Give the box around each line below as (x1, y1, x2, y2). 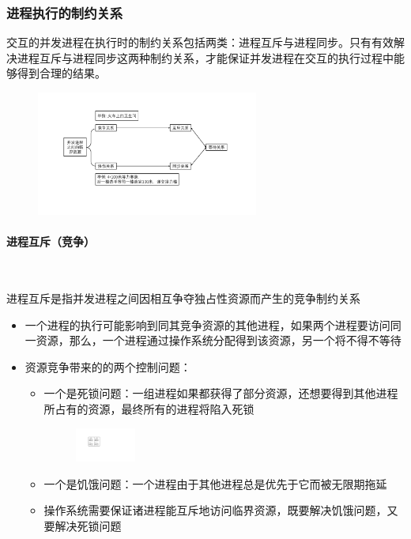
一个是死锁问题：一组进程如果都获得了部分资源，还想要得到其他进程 (43, 385, 398, 401)
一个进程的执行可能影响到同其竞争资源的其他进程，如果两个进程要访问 (25, 316, 390, 333)
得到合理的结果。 (17, 65, 106, 81)
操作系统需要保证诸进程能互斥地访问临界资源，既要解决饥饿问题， (43, 502, 387, 518)
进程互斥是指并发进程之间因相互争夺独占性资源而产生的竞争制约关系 (6, 290, 360, 306)
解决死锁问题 (55, 517, 122, 533)
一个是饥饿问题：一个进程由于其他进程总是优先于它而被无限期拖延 (43, 475, 387, 492)
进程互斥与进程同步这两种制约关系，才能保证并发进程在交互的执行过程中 (17, 49, 394, 66)
